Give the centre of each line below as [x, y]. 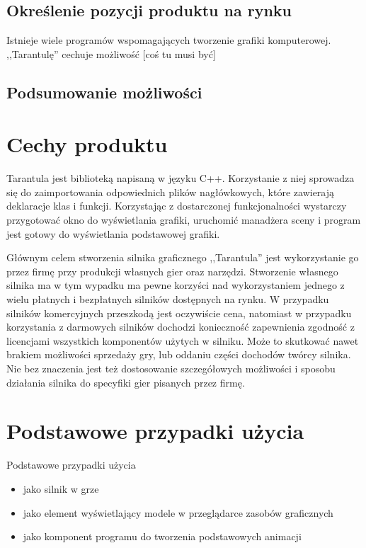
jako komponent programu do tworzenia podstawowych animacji [162, 536]
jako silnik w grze [61, 488]
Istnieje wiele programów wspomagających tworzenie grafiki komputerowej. [169, 40]
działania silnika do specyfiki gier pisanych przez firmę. [126, 382]
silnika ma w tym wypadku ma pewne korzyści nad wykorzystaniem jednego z [176, 285]
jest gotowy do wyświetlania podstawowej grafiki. [113, 233]
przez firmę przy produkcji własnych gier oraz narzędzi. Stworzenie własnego [172, 271]
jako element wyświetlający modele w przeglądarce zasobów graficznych [178, 512]
